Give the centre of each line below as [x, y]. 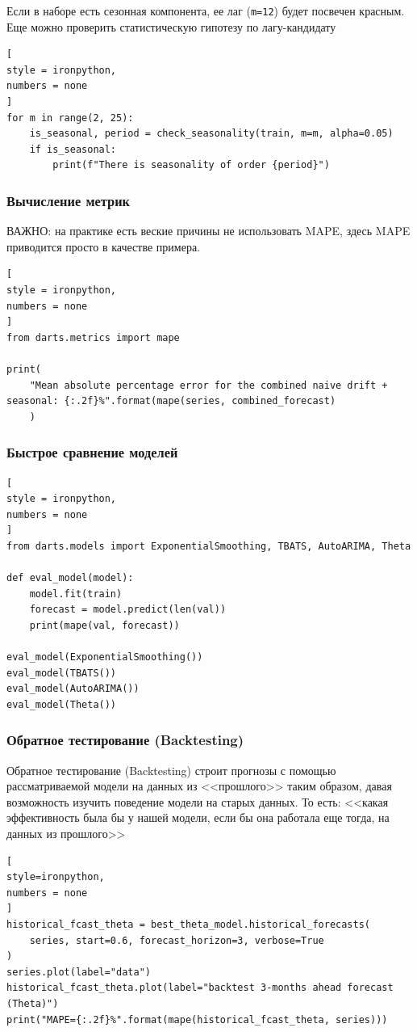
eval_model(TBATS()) [62, 673]
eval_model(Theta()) [62, 704]
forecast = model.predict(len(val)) [128, 610]
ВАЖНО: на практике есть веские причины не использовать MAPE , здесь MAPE [208, 231]
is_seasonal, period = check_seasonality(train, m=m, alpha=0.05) [211, 134]
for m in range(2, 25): [70, 118]
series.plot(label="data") [79, 972]
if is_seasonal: [73, 149]
